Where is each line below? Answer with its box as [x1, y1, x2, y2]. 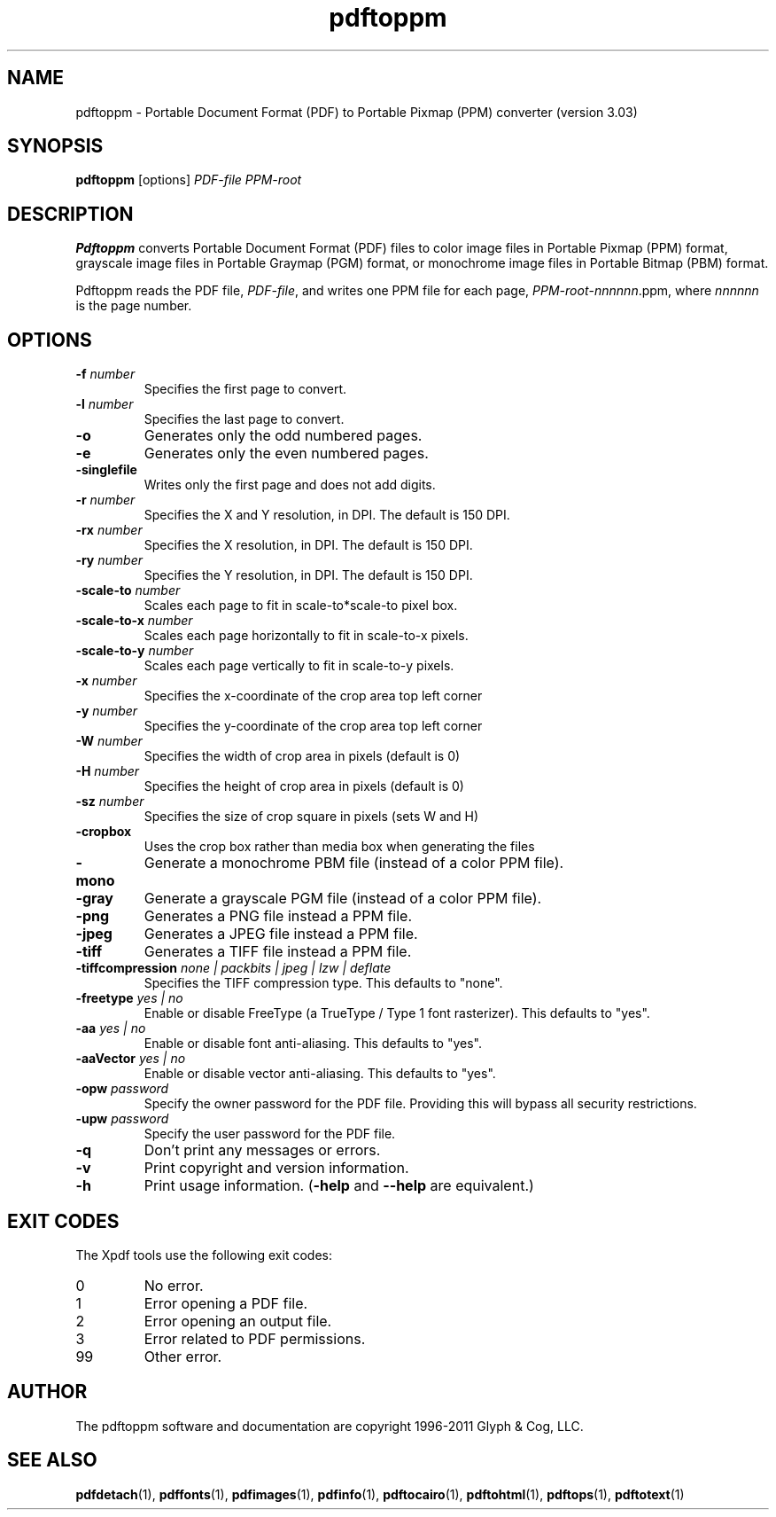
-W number [75, 733, 143, 749]
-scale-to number [75, 583, 181, 598]
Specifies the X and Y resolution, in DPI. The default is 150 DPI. [144, 507, 510, 523]
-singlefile [75, 462, 137, 478]
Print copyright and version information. [144, 1159, 409, 1177]
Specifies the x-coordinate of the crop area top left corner [144, 688, 483, 704]
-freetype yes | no [75, 990, 183, 1006]
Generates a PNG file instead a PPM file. [144, 907, 412, 926]
